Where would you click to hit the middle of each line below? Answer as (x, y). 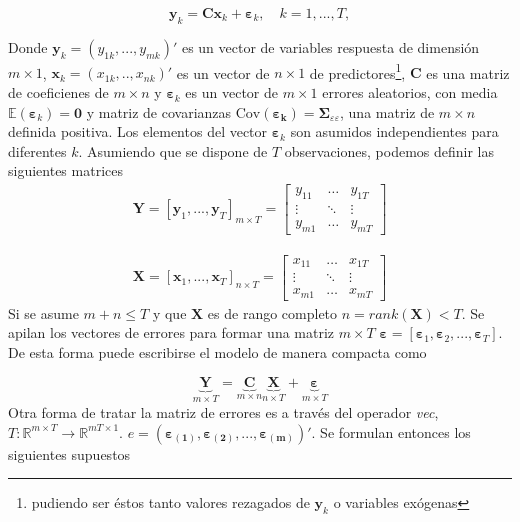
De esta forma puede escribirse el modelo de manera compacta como (217, 351)
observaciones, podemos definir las (389, 150)
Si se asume (43, 312)
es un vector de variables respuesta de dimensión (330, 46)
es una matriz (468, 72)
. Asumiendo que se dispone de (173, 150)
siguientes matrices (65, 170)
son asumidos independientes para (394, 131)
